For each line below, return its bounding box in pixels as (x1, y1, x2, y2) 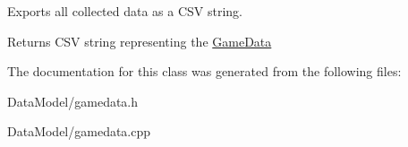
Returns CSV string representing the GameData (7, 31, 272, 50)
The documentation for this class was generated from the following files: (7, 62, 402, 81)
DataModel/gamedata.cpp (7, 122, 151, 141)
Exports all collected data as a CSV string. (7, 2, 243, 20)
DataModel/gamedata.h (7, 91, 139, 110)
